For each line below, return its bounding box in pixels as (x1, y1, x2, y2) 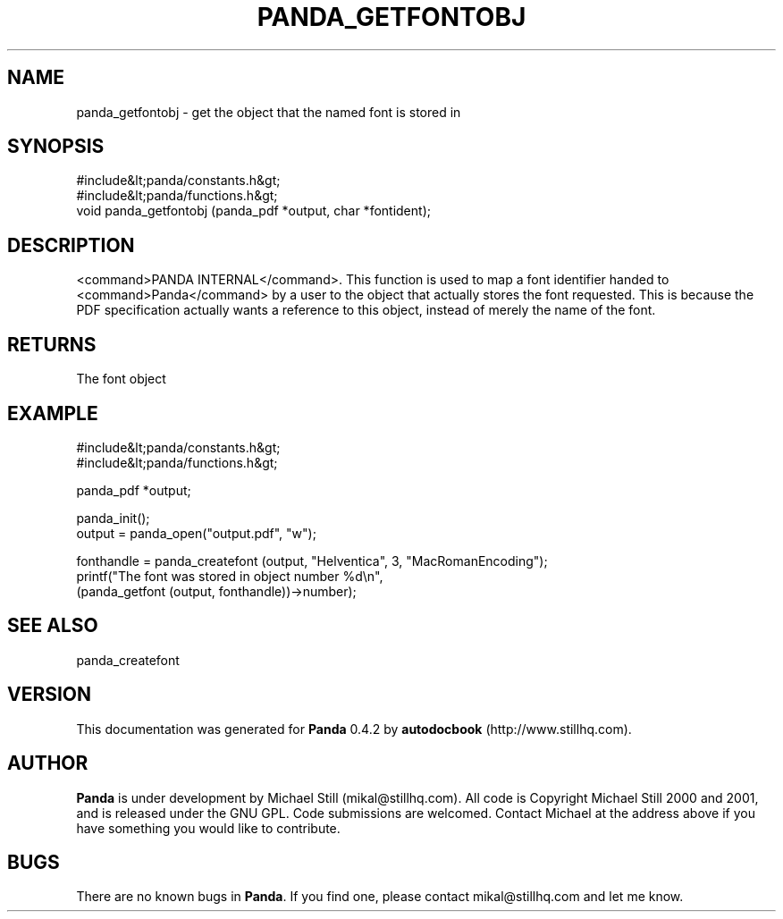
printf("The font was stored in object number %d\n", (76, 568, 383, 584)
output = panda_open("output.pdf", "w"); (76, 525, 316, 541)
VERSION (7, 683, 92, 706)
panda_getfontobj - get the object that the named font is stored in (76, 104, 461, 120)
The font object (76, 371, 166, 387)
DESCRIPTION (7, 233, 135, 257)
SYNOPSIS (7, 135, 105, 158)
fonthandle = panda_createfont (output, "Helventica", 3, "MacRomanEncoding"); (76, 552, 548, 569)
